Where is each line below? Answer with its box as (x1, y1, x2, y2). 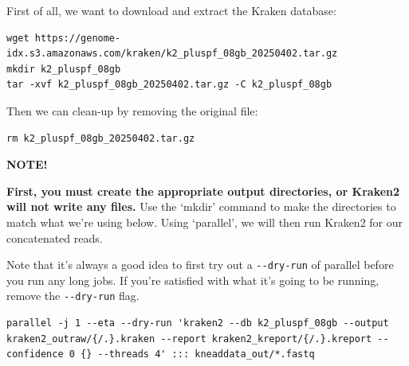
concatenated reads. (6, 229, 103, 246)
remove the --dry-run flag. (6, 287, 140, 304)
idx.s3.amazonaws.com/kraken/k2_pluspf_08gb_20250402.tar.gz (6, 48, 338, 60)
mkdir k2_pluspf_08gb (6, 63, 121, 75)
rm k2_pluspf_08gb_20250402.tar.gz (6, 132, 195, 144)
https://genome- (34, 32, 121, 44)
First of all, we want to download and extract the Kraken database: (6, 2, 336, 18)
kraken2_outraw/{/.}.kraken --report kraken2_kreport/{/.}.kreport (6, 333, 372, 345)
